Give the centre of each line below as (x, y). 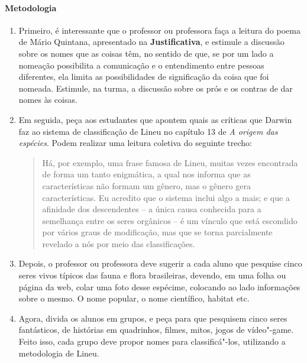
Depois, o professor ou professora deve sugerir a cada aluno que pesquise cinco (160, 263)
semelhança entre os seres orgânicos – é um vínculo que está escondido (170, 220)
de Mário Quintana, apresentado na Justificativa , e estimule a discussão (151, 42)
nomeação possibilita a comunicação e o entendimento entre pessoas (141, 65)
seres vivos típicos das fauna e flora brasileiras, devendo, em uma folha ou (152, 275)
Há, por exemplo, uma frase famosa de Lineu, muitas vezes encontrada (170, 162)
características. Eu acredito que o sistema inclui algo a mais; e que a (166, 197)
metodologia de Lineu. (59, 353)
